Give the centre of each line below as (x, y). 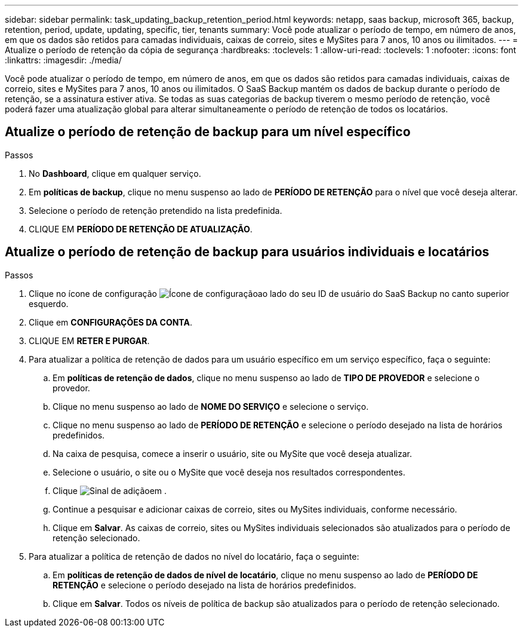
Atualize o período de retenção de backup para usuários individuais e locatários (247, 252)
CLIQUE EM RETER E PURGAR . (89, 340)
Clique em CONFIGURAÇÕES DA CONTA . (110, 322)
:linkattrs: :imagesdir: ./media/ (63, 60)
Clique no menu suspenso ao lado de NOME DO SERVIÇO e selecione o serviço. (211, 406)
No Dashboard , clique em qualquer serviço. (115, 173)
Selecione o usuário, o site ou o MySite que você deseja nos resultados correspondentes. (229, 472)
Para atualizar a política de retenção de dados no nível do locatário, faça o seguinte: (194, 556)
